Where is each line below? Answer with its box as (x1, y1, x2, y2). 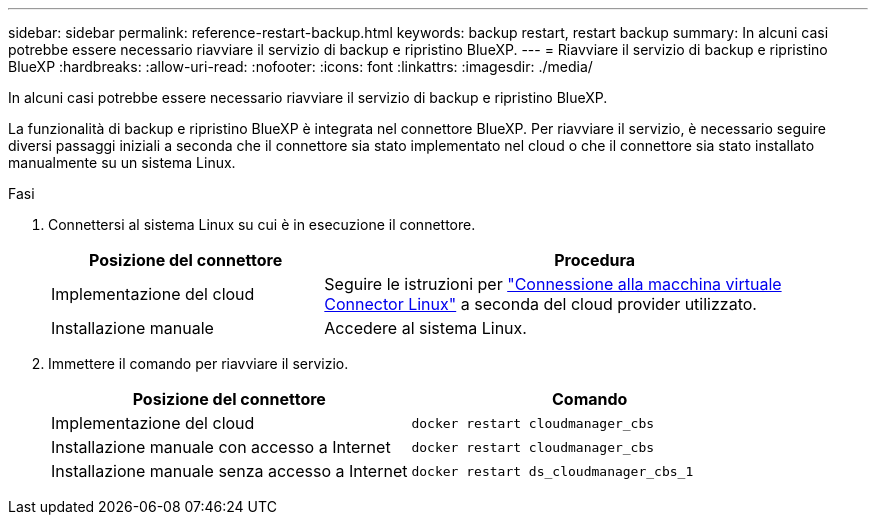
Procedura (554, 250, 636, 270)
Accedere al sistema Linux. (324, 318, 527, 338)
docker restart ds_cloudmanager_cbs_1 (411, 463, 694, 479)
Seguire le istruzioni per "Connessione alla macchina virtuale (324, 274, 782, 294)
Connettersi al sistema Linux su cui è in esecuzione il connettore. (48, 216, 476, 233)
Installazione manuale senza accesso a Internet (51, 461, 408, 481)
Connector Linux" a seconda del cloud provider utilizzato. (324, 294, 757, 314)
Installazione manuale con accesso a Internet (51, 437, 391, 457)
